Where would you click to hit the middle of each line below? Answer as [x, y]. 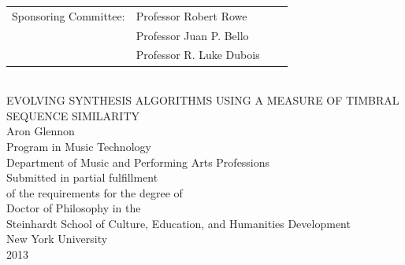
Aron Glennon [41, 131]
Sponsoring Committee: [69, 15]
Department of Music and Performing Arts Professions [138, 162]
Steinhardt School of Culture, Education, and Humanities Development [178, 223]
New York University [57, 239]
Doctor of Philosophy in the [74, 208]
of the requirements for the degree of [95, 192]
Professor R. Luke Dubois [198, 55]
